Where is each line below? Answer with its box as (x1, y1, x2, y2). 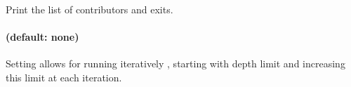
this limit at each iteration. (6, 69, 122, 84)
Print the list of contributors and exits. (6, 1, 173, 16)
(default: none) (6, 29, 79, 43)
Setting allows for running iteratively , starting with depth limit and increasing (6, 55, 345, 70)
